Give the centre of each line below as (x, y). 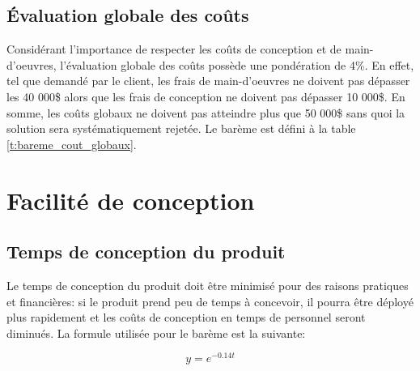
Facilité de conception (131, 200)
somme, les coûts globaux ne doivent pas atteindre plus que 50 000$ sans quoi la (206, 112)
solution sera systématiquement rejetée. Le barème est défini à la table (181, 128)
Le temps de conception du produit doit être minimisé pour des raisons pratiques (208, 285)
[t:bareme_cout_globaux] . (72, 144)
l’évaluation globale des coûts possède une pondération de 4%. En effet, (237, 64)
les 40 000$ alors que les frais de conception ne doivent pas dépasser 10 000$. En (206, 96)
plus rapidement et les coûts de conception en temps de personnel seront (186, 317)
